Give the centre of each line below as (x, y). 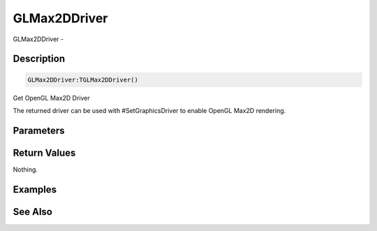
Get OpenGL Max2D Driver (51, 98)
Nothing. (25, 169)
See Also (32, 212)
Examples (35, 189)
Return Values (44, 152)
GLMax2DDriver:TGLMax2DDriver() (83, 80)
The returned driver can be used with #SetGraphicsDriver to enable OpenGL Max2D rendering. (149, 110)
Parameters (39, 130)
